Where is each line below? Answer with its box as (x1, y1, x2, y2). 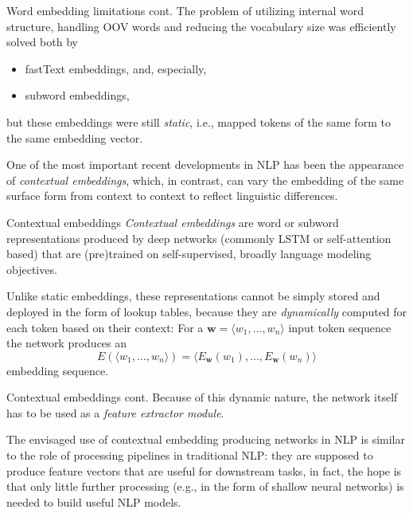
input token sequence (288, 319, 392, 335)
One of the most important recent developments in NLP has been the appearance (6, 156, 404, 173)
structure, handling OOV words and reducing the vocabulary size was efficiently (6, 18, 396, 34)
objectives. (6, 260, 57, 277)
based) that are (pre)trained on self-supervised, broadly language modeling (6, 245, 372, 262)
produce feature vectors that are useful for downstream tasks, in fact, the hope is (6, 462, 402, 479)
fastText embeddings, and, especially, (25, 60, 207, 76)
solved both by (6, 33, 78, 50)
